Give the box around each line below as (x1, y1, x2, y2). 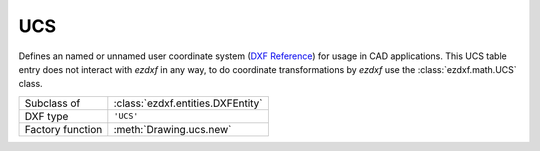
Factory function (24, 122, 103, 136)
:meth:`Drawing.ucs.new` (113, 122, 232, 136)
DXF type (24, 109, 69, 123)
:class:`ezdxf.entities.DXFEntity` (113, 96, 264, 110)
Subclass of (24, 96, 81, 110)
